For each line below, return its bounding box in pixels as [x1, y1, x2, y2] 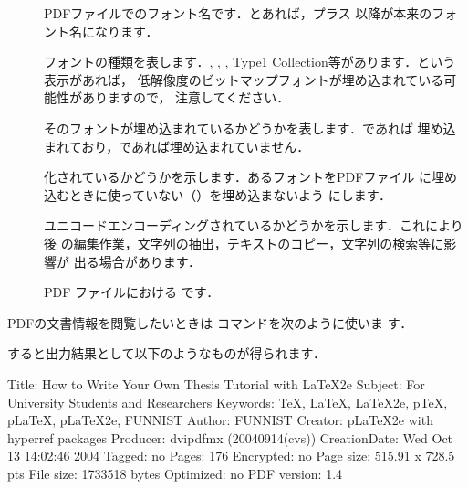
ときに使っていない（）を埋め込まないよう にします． [68, 185, 392, 204]
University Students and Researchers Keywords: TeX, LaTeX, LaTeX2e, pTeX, [7, 392, 448, 411]
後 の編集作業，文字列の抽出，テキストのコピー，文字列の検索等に [44, 233, 444, 252]
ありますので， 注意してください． [81, 88, 290, 107]
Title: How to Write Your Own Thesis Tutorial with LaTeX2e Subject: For [7, 374, 425, 393]
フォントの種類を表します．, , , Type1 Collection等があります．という [44, 52, 456, 71]
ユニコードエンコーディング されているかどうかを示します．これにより [44, 216, 463, 235]
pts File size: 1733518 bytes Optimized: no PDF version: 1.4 [7, 463, 343, 483]
